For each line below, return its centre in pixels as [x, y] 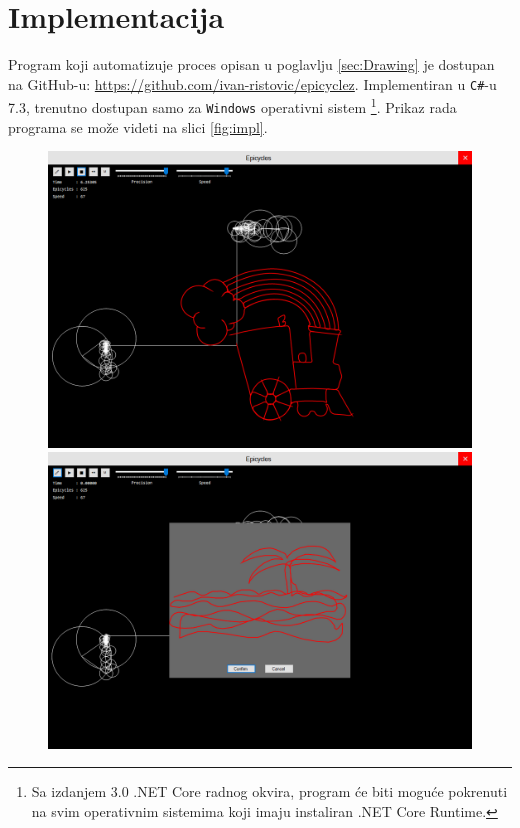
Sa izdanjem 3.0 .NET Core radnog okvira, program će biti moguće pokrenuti [269, 791]
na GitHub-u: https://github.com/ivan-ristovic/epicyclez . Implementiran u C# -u [252, 83]
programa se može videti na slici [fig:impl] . [138, 126]
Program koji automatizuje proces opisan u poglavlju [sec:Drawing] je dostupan [251, 64]
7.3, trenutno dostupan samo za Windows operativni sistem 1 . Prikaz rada [232, 106]
